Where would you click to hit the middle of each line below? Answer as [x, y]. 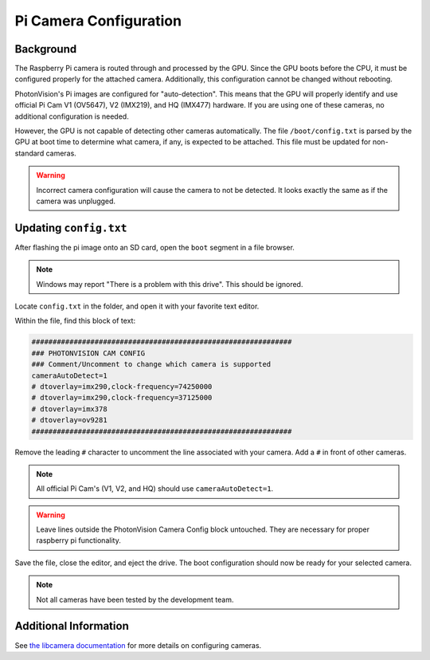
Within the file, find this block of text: [75, 321]
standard [29, 153]
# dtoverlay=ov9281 [69, 420]
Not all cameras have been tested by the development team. [135, 599]
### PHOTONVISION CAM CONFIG [88, 353]
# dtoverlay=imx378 [69, 409]
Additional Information [72, 626]
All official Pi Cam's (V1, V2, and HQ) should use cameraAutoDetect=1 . [155, 489]
